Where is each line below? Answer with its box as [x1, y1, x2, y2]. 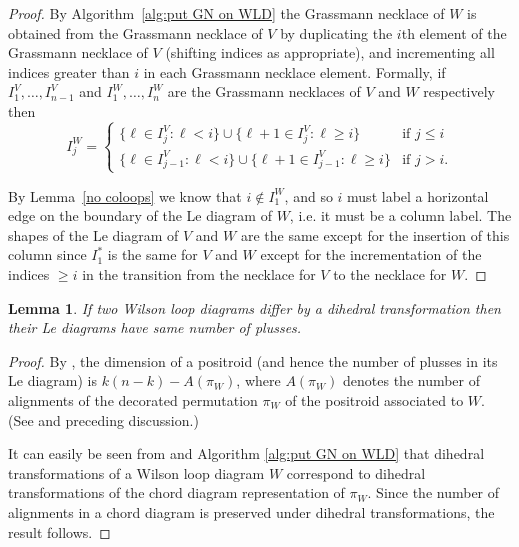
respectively [423, 81, 495, 102]
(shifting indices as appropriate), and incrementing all [165, 42, 495, 63]
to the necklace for [333, 263, 447, 284]
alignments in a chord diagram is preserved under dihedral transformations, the [8, 501, 495, 522]
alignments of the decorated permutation [8, 389, 258, 410]
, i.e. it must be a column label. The [289, 205, 512, 226]
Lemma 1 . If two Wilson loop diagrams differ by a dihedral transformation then [8, 297, 501, 318]
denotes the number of [343, 370, 481, 391]
